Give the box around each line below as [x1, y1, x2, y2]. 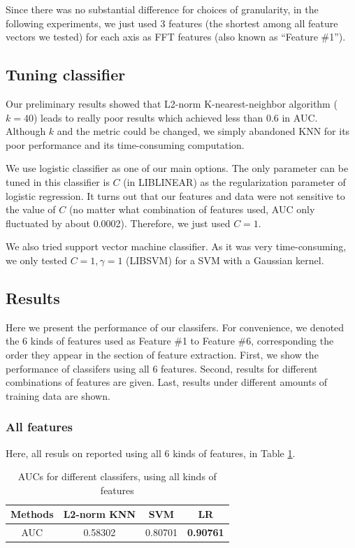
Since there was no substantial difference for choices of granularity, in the [6, 2, 319, 16]
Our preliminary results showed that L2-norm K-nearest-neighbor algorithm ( [6, 96, 338, 110]
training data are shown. [6, 388, 110, 403]
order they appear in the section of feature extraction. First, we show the [6, 347, 319, 361]
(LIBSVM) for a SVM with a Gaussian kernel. [126, 252, 324, 267]
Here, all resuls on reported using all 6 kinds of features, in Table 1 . [6, 445, 296, 460]
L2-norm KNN [63, 507, 136, 521]
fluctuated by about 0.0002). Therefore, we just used [6, 215, 231, 230]
